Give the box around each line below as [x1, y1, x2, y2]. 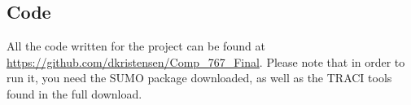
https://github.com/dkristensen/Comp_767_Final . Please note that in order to [7, 53, 405, 70]
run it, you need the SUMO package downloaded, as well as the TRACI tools [7, 69, 392, 86]
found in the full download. [7, 85, 142, 102]
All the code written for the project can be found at [7, 37, 265, 55]
